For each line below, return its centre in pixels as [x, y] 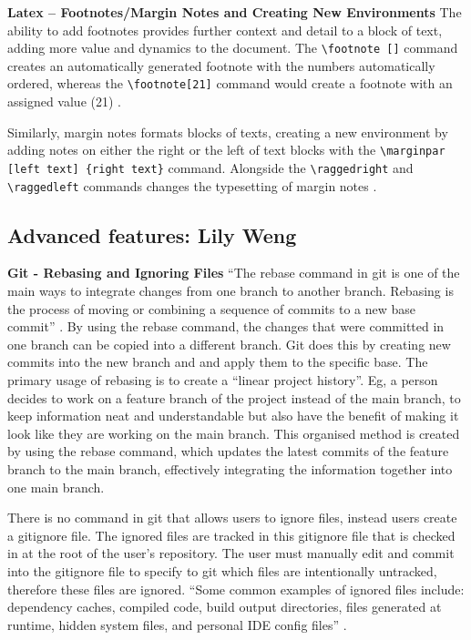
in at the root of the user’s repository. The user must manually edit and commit [231, 553]
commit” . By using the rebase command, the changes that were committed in [226, 326]
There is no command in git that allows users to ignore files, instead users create [232, 518]
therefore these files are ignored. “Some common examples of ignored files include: [236, 589]
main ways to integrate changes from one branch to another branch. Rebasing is [230, 291]
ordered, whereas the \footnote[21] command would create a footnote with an [230, 83]
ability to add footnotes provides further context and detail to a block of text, [225, 30]
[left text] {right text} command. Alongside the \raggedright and [210, 167]
